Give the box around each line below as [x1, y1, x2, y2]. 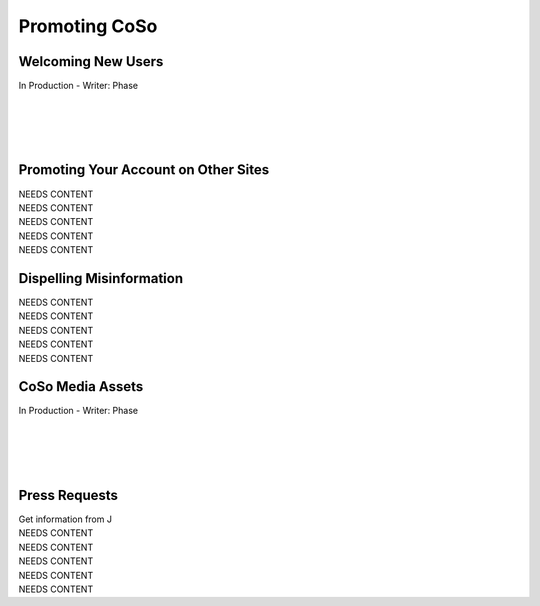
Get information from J [18, 513, 112, 525]
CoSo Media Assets [18, 378, 144, 395]
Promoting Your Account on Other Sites [18, 161, 270, 179]
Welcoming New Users [18, 53, 164, 70]
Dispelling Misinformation [18, 270, 184, 287]
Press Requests [18, 486, 119, 504]
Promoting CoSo [18, 15, 158, 37]
